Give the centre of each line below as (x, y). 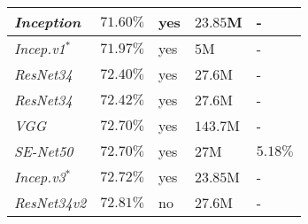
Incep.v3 (40, 177)
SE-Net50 (44, 151)
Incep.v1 (40, 48)
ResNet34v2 (50, 202)
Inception (48, 22)
